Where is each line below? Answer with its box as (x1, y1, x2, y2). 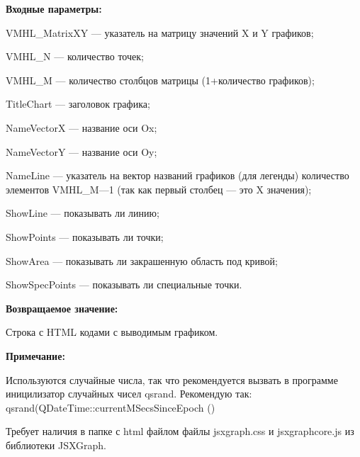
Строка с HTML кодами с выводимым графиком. (6, 325, 218, 339)
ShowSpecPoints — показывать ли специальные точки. (6, 277, 242, 292)
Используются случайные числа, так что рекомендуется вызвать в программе (6, 372, 338, 387)
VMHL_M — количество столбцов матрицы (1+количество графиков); (6, 72, 315, 87)
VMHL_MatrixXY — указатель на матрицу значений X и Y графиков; (6, 25, 314, 40)
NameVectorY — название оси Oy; (6, 144, 157, 159)
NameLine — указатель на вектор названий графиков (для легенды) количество (6, 168, 349, 183)
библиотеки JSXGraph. (6, 437, 106, 452)
